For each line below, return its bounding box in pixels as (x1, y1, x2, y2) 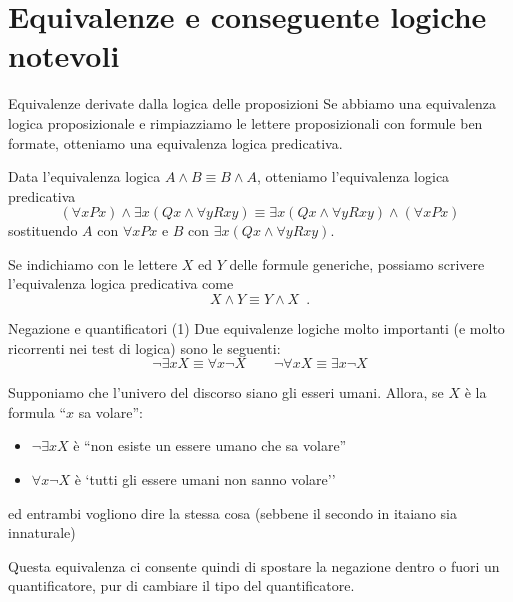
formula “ (8, 401, 66, 422)
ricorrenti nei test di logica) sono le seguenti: (8, 337, 281, 358)
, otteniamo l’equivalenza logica (256, 166, 450, 187)
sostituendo (8, 220, 78, 241)
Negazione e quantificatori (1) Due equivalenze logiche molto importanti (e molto (8, 318, 505, 339)
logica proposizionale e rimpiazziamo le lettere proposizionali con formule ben (8, 112, 483, 133)
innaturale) (8, 522, 76, 543)
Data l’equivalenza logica (8, 166, 161, 187)
